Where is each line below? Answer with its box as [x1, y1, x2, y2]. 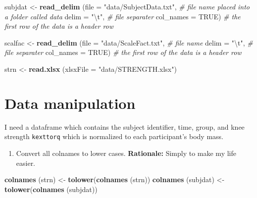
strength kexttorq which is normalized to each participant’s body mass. [4, 131, 224, 142]
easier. [16, 157, 36, 168]
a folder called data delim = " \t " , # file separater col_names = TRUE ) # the [4, 11, 241, 21]
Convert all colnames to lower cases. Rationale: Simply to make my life [16, 148, 236, 158]
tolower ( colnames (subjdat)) [4, 184, 98, 194]
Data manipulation [4, 93, 136, 113]
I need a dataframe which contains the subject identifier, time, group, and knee [4, 121, 245, 132]
